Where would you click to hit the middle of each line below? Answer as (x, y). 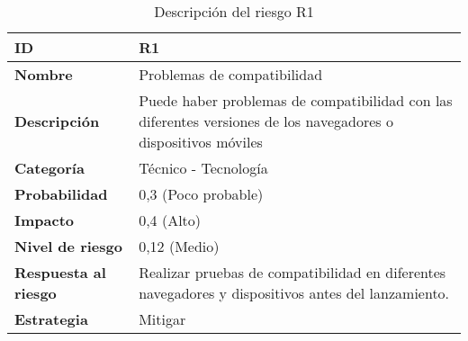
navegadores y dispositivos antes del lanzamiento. (294, 293)
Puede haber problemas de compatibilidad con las (296, 100)
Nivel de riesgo (68, 246)
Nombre (44, 74)
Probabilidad (61, 194)
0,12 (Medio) (179, 246)
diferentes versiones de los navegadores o (266, 121)
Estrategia (51, 319)
